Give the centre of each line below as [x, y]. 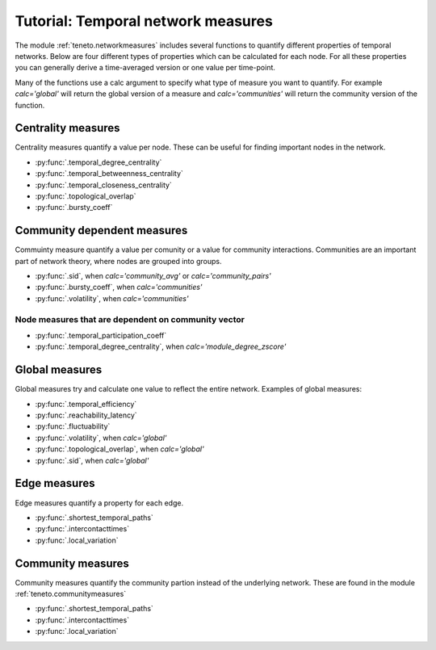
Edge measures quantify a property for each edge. [99, 503]
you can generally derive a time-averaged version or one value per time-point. [145, 68]
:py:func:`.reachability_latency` [86, 415]
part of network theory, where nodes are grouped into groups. [118, 261]
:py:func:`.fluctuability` [73, 426]
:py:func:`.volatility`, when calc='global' [101, 438]
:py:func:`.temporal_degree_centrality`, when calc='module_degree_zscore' [161, 346]
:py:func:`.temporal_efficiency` [86, 404]
